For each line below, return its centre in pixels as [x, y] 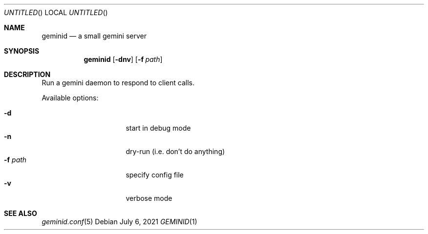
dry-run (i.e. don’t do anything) [175, 151]
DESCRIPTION [27, 74]
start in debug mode [158, 128]
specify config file [155, 175]
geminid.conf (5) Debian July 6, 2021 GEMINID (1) [119, 222]
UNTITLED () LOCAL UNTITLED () [56, 12]
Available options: [70, 98]
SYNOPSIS [22, 51]
